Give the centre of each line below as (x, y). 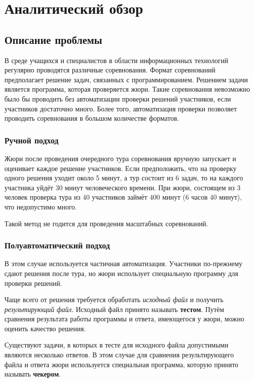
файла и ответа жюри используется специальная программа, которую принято (122, 364)
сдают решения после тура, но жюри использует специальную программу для (121, 273)
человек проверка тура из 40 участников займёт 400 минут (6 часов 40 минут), (123, 197)
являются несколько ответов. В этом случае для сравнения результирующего (119, 355)
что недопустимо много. (41, 206)
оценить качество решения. (45, 328)
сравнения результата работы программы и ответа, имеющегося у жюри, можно (125, 319)
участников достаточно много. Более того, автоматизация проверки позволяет (121, 108)
